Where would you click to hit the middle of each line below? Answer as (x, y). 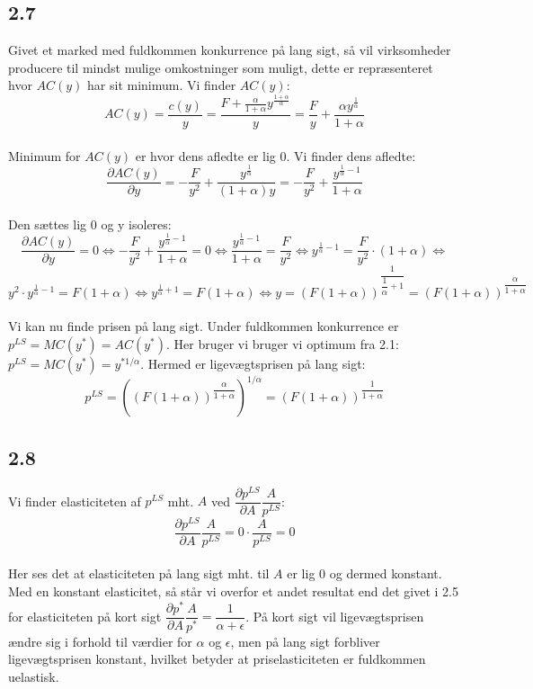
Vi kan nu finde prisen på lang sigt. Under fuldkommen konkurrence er (204, 326)
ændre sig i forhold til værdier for (100, 641)
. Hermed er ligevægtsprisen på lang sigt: (253, 363)
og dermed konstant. (386, 573)
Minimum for (44, 155)
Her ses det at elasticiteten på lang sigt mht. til (139, 573)
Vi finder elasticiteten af (75, 501)
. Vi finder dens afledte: (351, 155)
